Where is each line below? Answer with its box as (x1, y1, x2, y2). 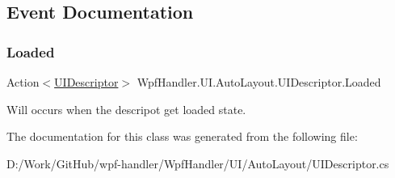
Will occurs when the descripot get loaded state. (6, 100, 246, 117)
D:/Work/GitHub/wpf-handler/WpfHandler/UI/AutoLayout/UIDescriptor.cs (6, 155, 389, 172)
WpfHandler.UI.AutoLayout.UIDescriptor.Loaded (137, 74, 381, 90)
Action (6, 74, 40, 90)
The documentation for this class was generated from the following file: (6, 128, 358, 145)
